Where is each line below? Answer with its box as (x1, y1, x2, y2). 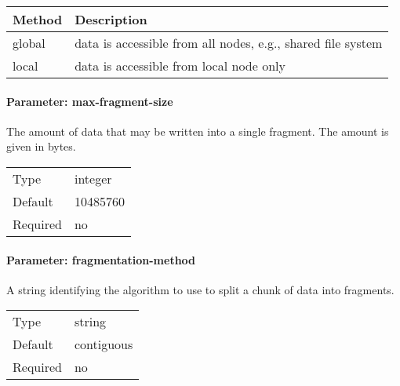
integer (74, 169, 112, 188)
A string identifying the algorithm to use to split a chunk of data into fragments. (6, 281, 395, 297)
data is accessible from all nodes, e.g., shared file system (75, 34, 383, 52)
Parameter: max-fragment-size (6, 93, 173, 109)
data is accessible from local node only (75, 56, 285, 75)
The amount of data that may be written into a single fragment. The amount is (6, 122, 389, 139)
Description (75, 10, 147, 28)
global (13, 34, 45, 52)
